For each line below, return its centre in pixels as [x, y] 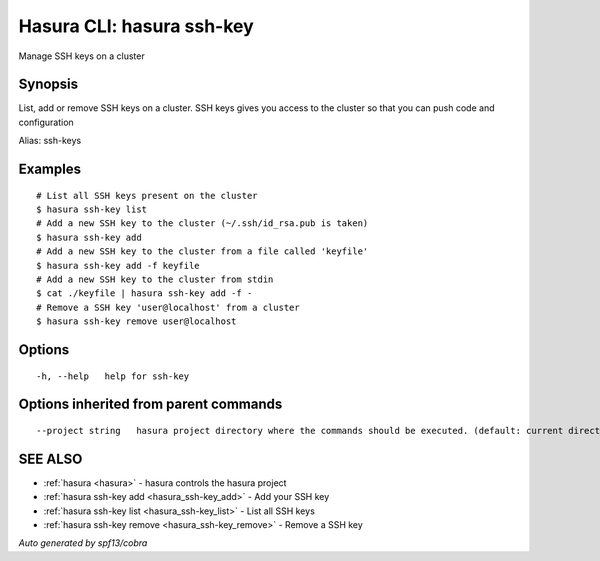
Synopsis [48, 84]
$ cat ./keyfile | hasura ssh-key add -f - [144, 293]
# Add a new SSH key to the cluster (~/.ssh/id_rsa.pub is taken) [202, 223]
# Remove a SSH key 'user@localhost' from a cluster [168, 307]
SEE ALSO [50, 458]
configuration [46, 122]
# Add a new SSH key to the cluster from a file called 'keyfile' [202, 251]
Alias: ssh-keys [50, 141]
